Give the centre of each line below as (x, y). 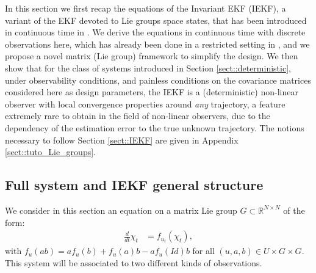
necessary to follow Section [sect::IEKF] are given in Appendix (122, 140)
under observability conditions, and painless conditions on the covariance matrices (158, 80)
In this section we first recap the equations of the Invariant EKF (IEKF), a (145, 8)
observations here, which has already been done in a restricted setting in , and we (157, 44)
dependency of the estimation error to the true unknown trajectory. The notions (155, 127)
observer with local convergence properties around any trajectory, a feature (145, 104)
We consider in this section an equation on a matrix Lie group (121, 210)
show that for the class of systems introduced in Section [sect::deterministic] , (148, 67)
